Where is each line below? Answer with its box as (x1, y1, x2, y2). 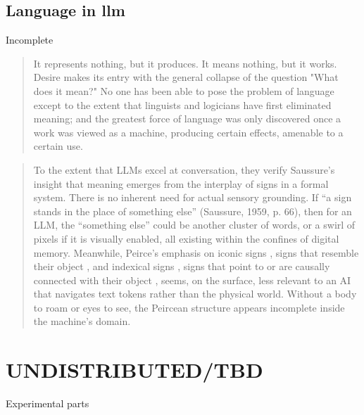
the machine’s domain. (33, 314, 131, 328)
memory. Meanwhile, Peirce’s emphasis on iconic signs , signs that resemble (33, 245, 359, 260)
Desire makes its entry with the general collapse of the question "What (33, 70, 339, 84)
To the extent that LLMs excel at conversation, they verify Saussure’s (33, 162, 335, 177)
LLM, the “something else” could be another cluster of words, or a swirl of (33, 217, 356, 232)
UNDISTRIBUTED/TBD (6, 355, 263, 384)
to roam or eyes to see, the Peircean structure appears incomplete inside (33, 300, 345, 314)
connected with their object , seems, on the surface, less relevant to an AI (33, 272, 351, 287)
